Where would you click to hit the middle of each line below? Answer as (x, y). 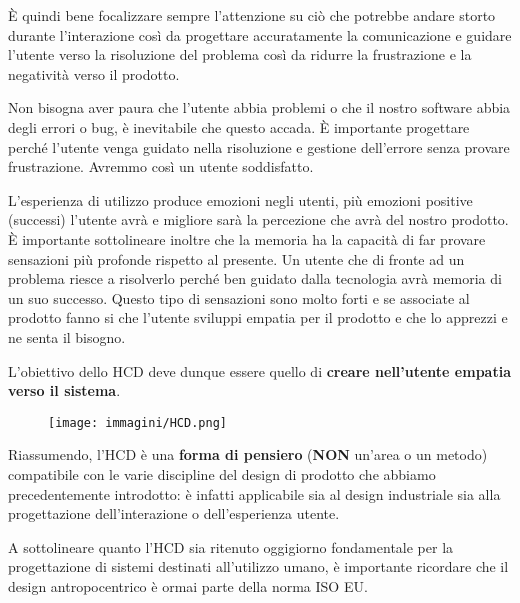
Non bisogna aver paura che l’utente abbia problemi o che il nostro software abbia (259, 107)
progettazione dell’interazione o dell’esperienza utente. (174, 513)
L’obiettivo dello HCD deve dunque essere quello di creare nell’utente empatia (259, 370)
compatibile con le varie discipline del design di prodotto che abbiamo (222, 473)
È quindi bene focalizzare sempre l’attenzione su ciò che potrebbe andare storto (252, 15)
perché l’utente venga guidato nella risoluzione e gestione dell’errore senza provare (259, 146)
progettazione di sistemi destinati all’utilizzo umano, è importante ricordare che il (258, 566)
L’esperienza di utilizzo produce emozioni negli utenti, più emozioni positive (240, 199)
